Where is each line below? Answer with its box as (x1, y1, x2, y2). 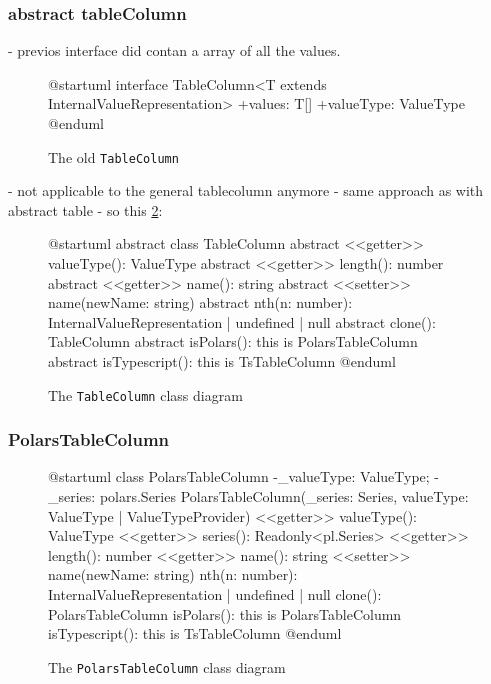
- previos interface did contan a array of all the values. (8, 40, 341, 61)
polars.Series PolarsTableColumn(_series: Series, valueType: (99, 486, 469, 507)
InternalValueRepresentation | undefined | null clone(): (48, 584, 382, 605)
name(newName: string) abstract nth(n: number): (48, 292, 353, 313)
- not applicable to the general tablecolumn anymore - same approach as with (8, 180, 484, 201)
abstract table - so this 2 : (8, 199, 163, 220)
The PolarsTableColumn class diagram (48, 656, 286, 677)
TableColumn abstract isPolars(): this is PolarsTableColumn (48, 331, 418, 352)
